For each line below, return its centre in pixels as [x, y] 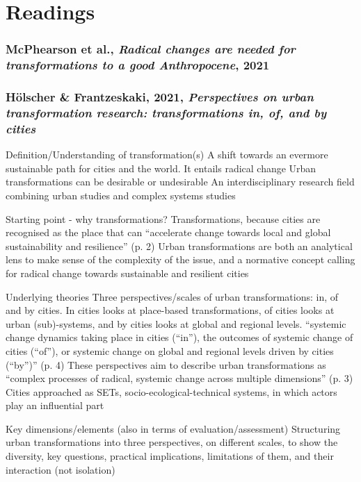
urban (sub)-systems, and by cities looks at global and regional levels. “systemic [176, 323]
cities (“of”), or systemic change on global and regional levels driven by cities [170, 350]
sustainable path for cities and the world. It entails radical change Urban [161, 168]
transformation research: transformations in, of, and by [166, 112]
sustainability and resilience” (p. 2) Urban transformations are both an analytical [179, 246]
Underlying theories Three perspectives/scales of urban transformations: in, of [172, 296]
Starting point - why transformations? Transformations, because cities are [163, 218]
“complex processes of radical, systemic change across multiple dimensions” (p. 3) [179, 378]
